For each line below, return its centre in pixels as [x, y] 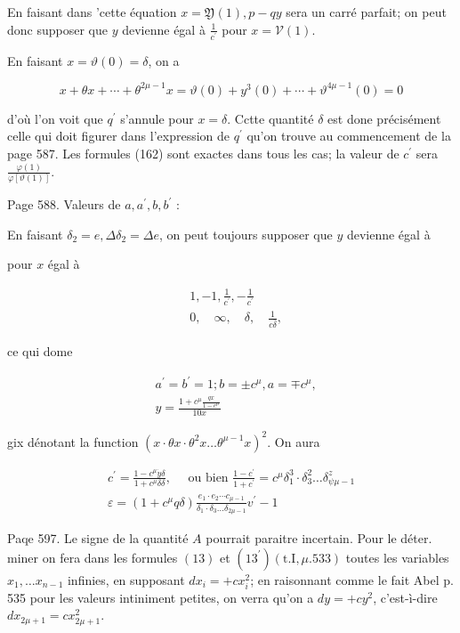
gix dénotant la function [73, 441]
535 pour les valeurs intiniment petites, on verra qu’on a [161, 597]
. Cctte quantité [270, 118]
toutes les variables [397, 557]
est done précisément [384, 118]
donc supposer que [57, 29]
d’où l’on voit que [55, 118]
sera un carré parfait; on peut [366, 12]
